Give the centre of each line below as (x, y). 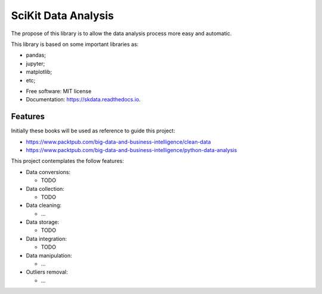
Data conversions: (48, 172)
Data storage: (43, 222)
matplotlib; (39, 72)
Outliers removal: (47, 272)
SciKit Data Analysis (63, 16)
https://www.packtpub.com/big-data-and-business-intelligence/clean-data (118, 142)
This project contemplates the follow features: (68, 161)
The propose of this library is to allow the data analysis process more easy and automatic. (121, 33)
